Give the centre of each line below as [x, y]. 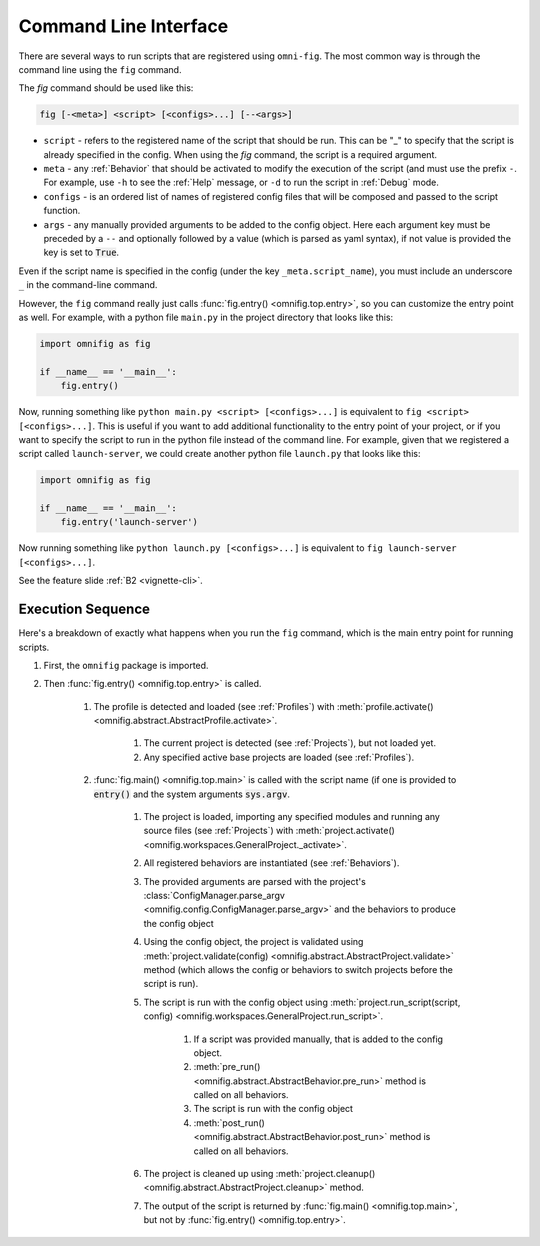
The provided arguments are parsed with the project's [255, 881]
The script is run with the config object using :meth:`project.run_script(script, [302, 1002]
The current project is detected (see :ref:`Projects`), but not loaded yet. [290, 743]
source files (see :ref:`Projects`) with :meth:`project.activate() [269, 831]
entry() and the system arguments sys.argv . [191, 794]
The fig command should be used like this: [106, 88]
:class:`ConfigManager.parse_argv [214, 895]
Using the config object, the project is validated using [253, 942]
